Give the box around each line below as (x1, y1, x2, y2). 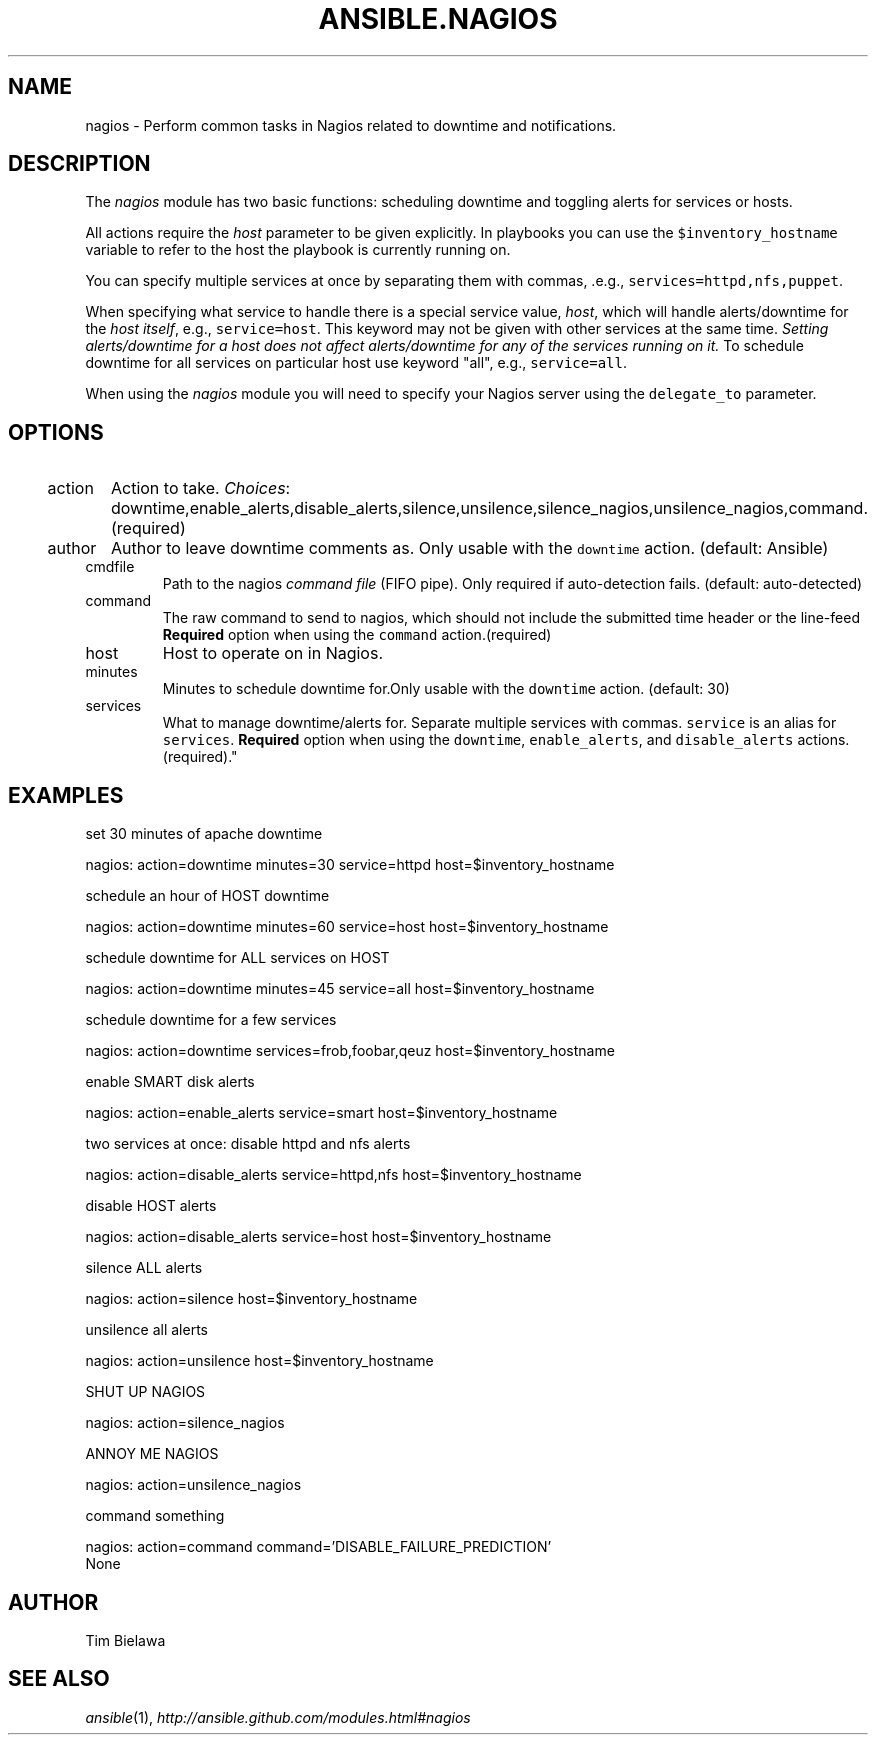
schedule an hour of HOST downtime (85, 887, 330, 905)
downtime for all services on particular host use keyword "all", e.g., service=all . (85, 354, 627, 372)
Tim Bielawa (85, 1631, 166, 1649)
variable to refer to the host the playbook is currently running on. (85, 241, 511, 259)
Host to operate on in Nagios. (162, 643, 383, 664)
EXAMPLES (8, 782, 124, 808)
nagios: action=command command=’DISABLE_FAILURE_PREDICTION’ (85, 1538, 552, 1556)
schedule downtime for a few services (85, 1011, 337, 1029)
